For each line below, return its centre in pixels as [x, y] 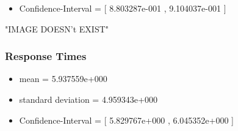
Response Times [46, 56]
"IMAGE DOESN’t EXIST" [57, 28]
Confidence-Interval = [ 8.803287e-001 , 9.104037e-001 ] [123, 8]
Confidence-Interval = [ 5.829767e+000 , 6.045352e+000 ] [126, 120]
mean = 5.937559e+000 [63, 79]
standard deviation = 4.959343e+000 [88, 99]
